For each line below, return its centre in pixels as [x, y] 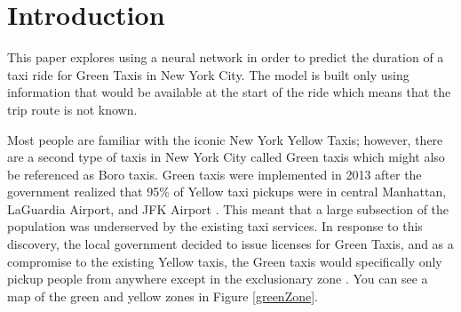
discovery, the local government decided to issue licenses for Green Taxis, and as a [230, 244]
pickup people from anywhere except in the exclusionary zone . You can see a [218, 279]
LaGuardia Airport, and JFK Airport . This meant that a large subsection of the [228, 208]
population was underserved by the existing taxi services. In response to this [215, 226]
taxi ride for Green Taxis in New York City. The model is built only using [208, 74]
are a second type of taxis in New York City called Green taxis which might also [226, 157]
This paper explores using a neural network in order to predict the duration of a [226, 57]
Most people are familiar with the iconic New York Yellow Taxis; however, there [225, 139]
